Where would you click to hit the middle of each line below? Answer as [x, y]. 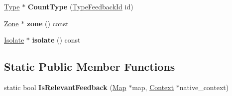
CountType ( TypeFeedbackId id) [80, 6]
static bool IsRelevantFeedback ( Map [65, 87]
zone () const [48, 23]
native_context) [204, 87]
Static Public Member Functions [90, 67]
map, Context [153, 87]
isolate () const [56, 40]
